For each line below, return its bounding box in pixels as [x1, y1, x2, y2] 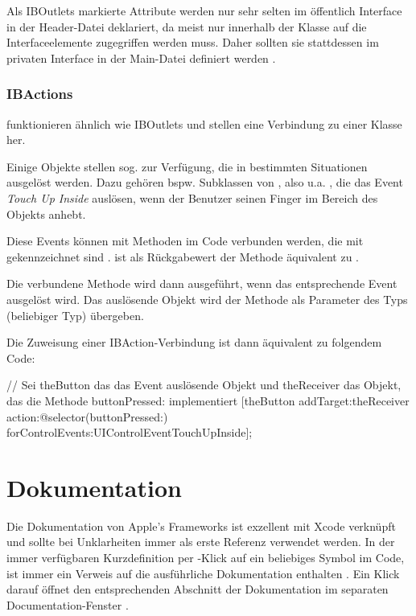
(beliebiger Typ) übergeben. [6, 306, 144, 323]
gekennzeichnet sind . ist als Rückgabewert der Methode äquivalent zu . [6, 248, 359, 265]
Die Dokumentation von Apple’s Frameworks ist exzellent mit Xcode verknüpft [6, 517, 396, 534]
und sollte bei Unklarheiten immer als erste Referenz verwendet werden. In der [6, 533, 395, 550]
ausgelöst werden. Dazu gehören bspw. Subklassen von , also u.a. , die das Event [6, 174, 403, 191]
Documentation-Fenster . [6, 596, 129, 613]
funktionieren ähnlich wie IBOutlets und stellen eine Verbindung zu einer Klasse [6, 115, 402, 132]
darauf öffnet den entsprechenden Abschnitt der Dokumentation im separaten [6, 581, 389, 598]
